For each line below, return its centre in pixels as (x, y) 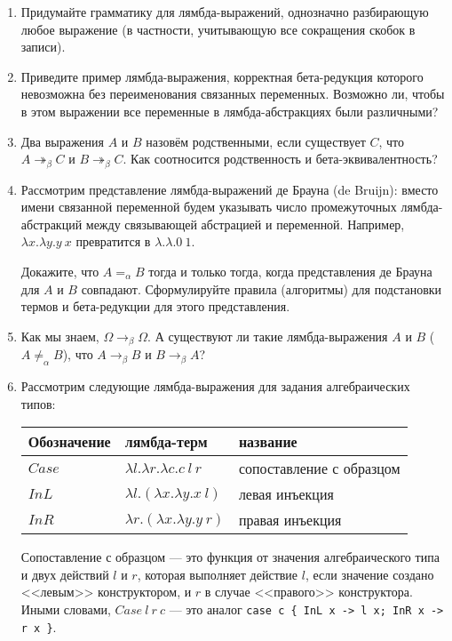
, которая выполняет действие (218, 574)
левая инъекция (286, 494)
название (268, 442)
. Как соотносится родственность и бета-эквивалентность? (280, 159)
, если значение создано (369, 574)
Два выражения (63, 141)
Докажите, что (60, 271)
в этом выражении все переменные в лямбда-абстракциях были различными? (230, 111)
